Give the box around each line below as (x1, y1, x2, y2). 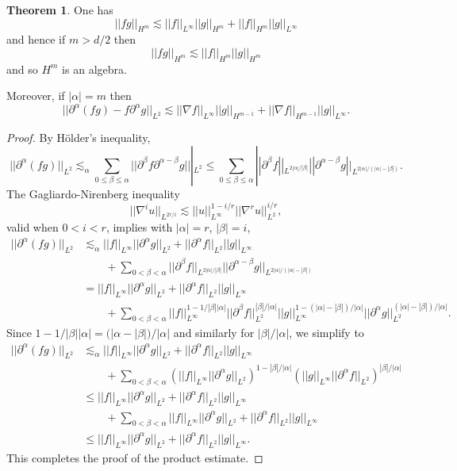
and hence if (6, 31, 66, 48)
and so (6, 60, 38, 77)
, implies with (106, 219, 173, 235)
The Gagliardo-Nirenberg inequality (6, 185, 180, 201)
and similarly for (173, 324, 255, 341)
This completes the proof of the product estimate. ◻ (6, 449, 263, 465)
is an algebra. (62, 60, 127, 77)
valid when (6, 219, 59, 235)
